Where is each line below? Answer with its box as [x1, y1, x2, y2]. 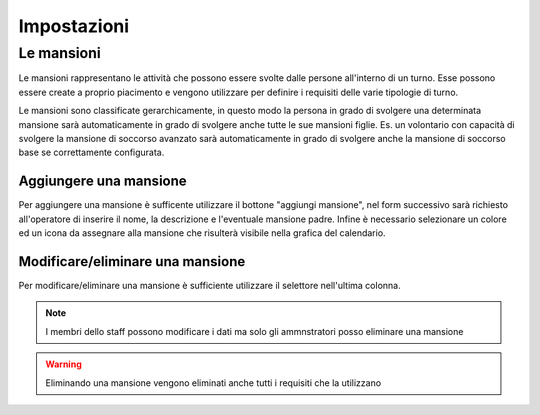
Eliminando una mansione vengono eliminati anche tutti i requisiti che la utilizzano [45, 376, 382, 389]
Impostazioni [18, 15, 130, 37]
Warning [45, 358, 82, 370]
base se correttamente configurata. [18, 146, 165, 159]
